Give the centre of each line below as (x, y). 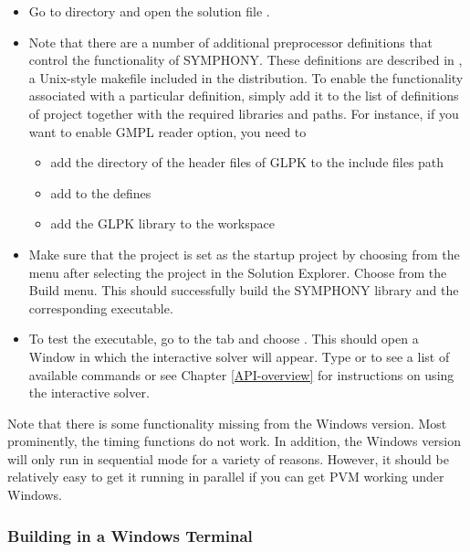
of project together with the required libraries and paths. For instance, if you (244, 113)
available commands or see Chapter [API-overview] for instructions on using (241, 374)
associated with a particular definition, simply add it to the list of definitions (244, 96)
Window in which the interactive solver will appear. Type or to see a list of (239, 356)
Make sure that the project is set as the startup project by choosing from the (244, 254)
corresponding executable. (101, 308)
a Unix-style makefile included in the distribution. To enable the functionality (246, 77)
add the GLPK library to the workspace (162, 223)
